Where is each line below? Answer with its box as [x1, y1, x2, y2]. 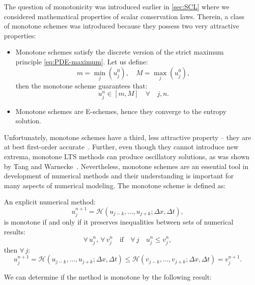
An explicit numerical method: [4, 197, 96, 207]
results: [4, 226, 26, 236]
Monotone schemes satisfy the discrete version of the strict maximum [15, 47, 224, 57]
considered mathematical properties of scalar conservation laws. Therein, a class [4, 11, 245, 21]
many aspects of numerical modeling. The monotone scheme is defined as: [4, 180, 226, 190]
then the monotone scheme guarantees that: [15, 80, 147, 90]
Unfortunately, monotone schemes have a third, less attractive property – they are [4, 132, 251, 142]
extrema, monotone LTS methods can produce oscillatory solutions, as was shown [4, 151, 250, 161]
